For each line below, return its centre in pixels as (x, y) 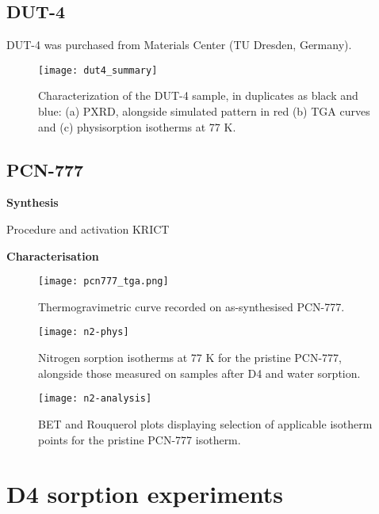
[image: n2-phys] (84, 332)
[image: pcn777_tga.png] (103, 282)
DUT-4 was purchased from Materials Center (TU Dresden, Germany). (179, 45)
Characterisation (53, 255)
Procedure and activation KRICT (88, 229)
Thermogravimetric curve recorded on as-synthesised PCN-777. (191, 306)
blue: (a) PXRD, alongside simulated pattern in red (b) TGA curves (204, 111)
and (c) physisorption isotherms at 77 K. (137, 126)
